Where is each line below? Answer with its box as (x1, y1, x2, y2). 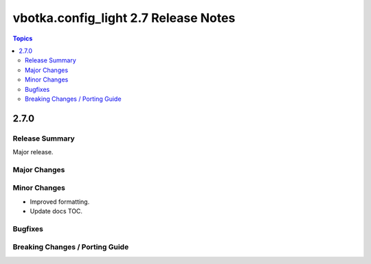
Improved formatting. (30, 197, 90, 206)
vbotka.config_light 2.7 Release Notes (12, 10, 236, 25)
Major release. (12, 148, 54, 156)
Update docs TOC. (30, 207, 82, 215)
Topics (12, 34, 33, 43)
